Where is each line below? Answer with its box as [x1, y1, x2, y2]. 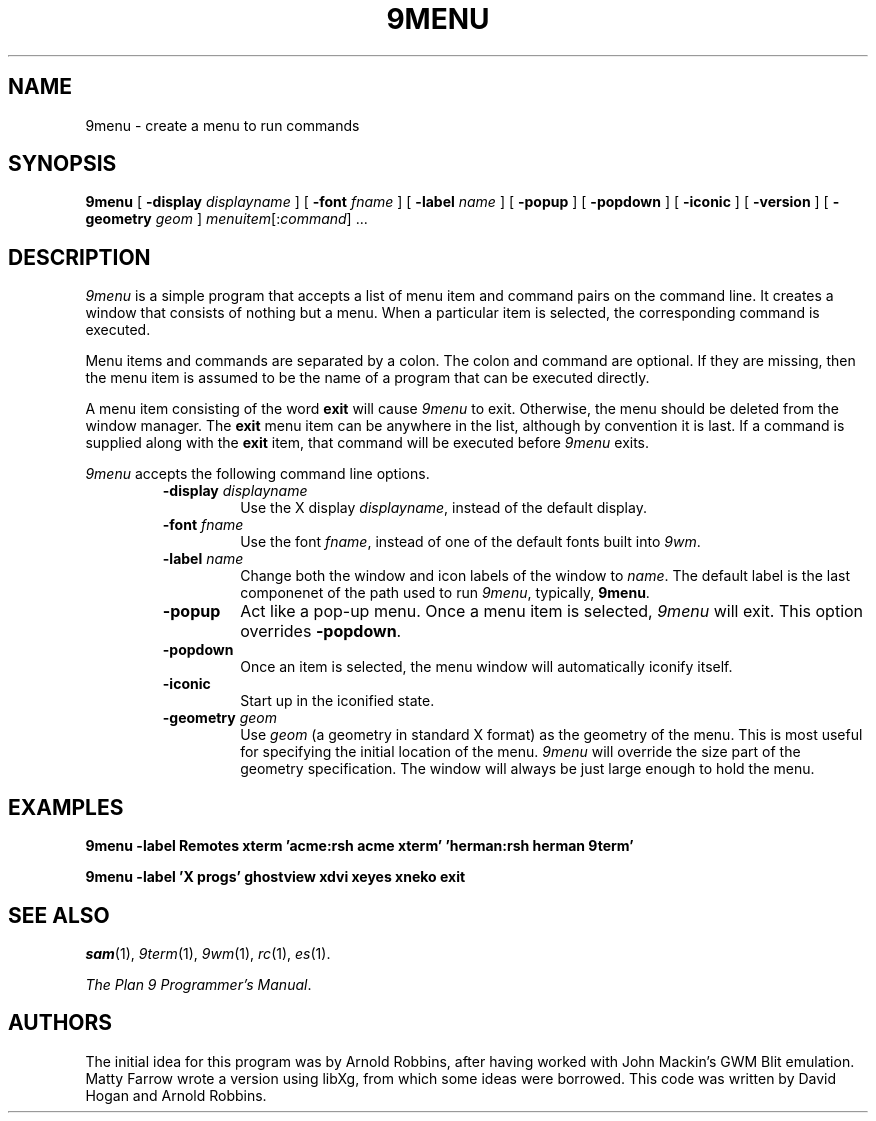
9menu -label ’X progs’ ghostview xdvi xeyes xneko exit [85, 868, 466, 886]
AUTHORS [8, 1010, 113, 1036]
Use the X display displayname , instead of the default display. [240, 499, 647, 517]
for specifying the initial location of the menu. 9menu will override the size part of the [240, 743, 801, 761]
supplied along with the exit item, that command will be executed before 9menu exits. [85, 434, 650, 452]
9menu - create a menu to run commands [85, 116, 360, 134]
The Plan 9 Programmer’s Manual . [85, 975, 312, 993]
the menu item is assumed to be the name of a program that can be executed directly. [85, 369, 650, 387]
